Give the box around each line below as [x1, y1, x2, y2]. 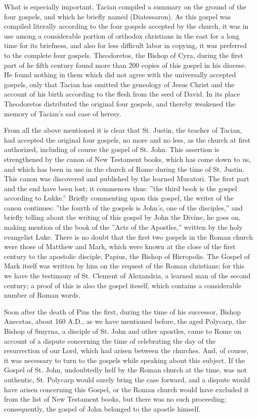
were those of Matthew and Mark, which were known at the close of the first [4, 241, 236, 252]
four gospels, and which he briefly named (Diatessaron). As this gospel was [4, 11, 231, 21]
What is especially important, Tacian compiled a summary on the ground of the [4, 1, 247, 11]
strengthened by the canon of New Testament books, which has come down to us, [4, 154, 251, 164]
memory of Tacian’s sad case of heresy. [4, 108, 121, 118]
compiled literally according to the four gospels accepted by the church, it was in [4, 21, 249, 31]
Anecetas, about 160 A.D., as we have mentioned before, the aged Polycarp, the [4, 316, 246, 326]
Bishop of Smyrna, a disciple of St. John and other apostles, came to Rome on [4, 326, 242, 336]
